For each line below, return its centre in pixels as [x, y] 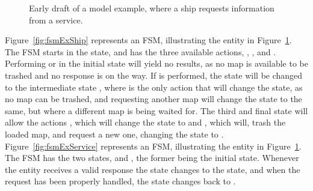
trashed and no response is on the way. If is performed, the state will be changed [154, 75]
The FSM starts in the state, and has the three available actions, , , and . [141, 51]
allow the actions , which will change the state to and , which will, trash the [145, 122]
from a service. [56, 20]
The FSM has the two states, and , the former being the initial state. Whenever [152, 158]
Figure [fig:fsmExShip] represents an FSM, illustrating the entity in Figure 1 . [148, 40]
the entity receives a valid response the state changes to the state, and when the [153, 169]
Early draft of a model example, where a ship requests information [152, 8]
